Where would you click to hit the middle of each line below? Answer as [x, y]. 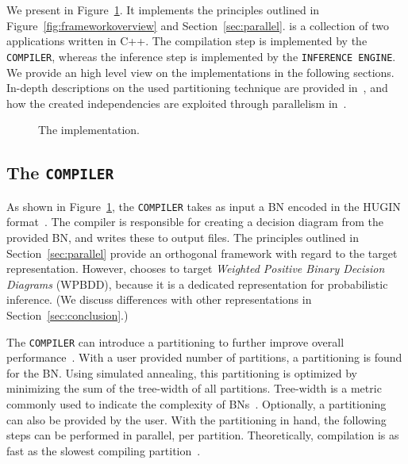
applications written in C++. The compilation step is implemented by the [187, 41]
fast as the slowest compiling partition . [104, 450]
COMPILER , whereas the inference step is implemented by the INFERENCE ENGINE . [201, 56]
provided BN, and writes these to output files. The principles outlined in [183, 238]
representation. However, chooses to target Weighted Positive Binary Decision [196, 268]
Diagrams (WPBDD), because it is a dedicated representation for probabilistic [197, 284]
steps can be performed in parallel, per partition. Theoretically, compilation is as [203, 435]
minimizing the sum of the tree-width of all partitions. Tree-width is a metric [194, 388]
